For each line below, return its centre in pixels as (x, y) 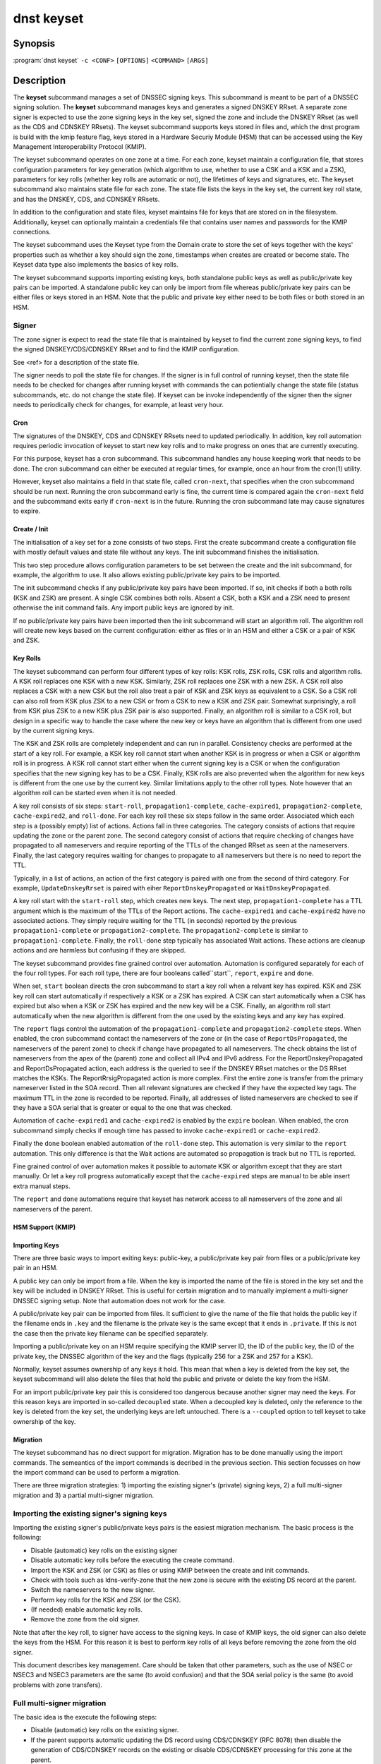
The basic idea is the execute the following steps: (85, 1717)
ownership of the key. (44, 1421)
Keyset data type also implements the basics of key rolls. (96, 265)
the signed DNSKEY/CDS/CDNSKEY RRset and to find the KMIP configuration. (126, 349)
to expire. (27, 511)
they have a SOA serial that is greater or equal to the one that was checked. (123, 1108)
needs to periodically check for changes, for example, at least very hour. (119, 405)
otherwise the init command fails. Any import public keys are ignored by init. (123, 608)
